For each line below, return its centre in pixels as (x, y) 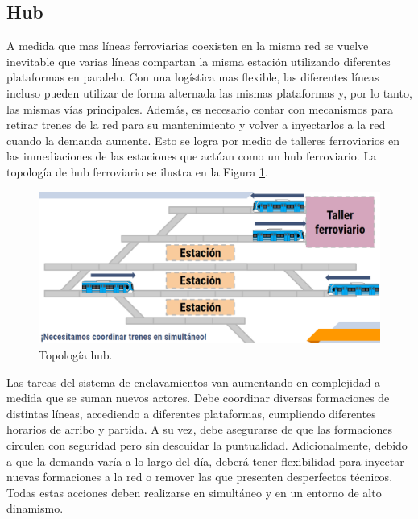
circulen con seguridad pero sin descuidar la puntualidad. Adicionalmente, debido (207, 444)
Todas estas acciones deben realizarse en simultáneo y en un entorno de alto (194, 492)
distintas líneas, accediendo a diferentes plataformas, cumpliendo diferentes (191, 413)
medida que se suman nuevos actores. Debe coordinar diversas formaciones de (198, 398)
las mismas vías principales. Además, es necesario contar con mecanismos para (200, 108)
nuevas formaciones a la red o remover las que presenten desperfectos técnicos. (200, 477)
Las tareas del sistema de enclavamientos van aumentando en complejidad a (194, 382)
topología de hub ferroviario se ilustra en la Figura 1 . (137, 171)
